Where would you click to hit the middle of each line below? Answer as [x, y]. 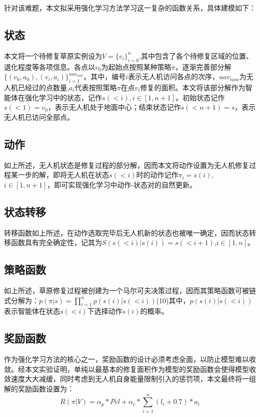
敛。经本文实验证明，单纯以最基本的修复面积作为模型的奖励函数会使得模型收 [130, 369]
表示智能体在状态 [32, 311]
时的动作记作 [157, 175]
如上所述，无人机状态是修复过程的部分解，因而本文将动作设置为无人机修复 [126, 165]
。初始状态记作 [200, 97]
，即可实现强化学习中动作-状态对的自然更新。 [122, 184]
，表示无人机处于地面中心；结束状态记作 [114, 107]
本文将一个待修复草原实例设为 [53, 55]
